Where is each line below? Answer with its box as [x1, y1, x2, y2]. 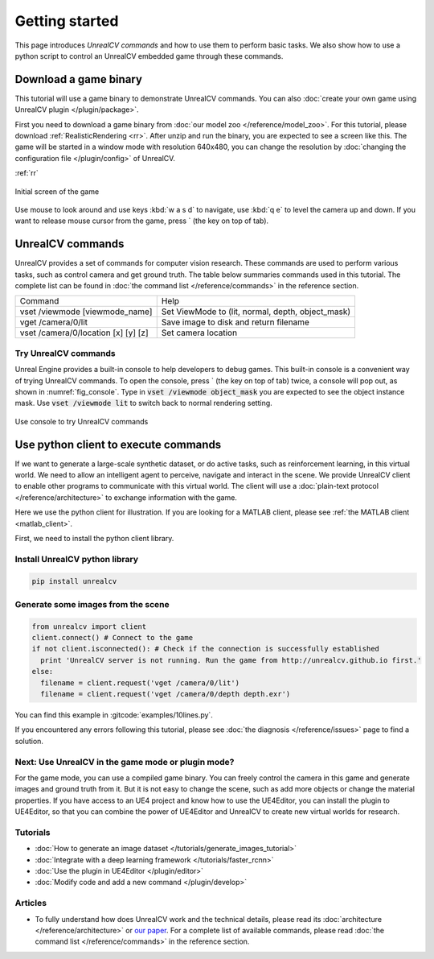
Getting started [14, 12, 119, 30]
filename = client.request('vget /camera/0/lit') [40, 678, 240, 688]
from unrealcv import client [31, 622, 147, 631]
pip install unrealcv [31, 577, 117, 585]
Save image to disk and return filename [161, 316, 309, 328]
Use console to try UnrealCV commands [14, 416, 149, 426]
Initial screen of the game [14, 186, 100, 196]
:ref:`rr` [14, 168, 39, 178]
